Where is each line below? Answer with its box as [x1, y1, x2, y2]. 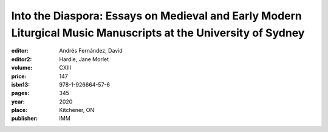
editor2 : [11, 55, 32, 63]
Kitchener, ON [59, 107, 94, 114]
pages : [11, 90, 30, 97]
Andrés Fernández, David [59, 47, 123, 54]
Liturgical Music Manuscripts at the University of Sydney [11, 26, 305, 39]
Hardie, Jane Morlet [59, 55, 109, 63]
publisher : [11, 115, 38, 122]
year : [11, 97, 26, 105]
